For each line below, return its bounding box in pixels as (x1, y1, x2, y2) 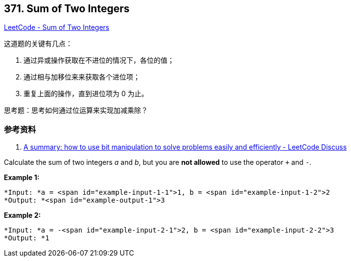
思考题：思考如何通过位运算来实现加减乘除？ (4, 106, 148, 115)
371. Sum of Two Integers (4, 2, 130, 15)
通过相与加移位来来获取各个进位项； (23, 73, 140, 81)
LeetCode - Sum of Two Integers (4, 23, 110, 32)
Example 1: (4, 173, 40, 182)
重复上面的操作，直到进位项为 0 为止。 (23, 89, 148, 98)
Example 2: (4, 211, 41, 220)
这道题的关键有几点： (4, 39, 72, 48)
